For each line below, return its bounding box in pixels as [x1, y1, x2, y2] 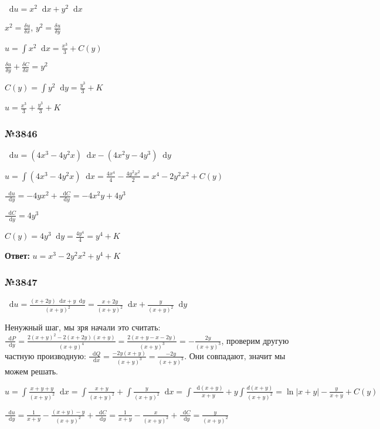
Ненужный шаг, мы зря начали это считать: [5, 321, 161, 333]
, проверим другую [221, 334, 289, 346]
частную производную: [5, 349, 86, 362]
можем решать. [5, 364, 58, 377]
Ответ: [5, 249, 30, 262]
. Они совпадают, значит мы [184, 349, 286, 362]
